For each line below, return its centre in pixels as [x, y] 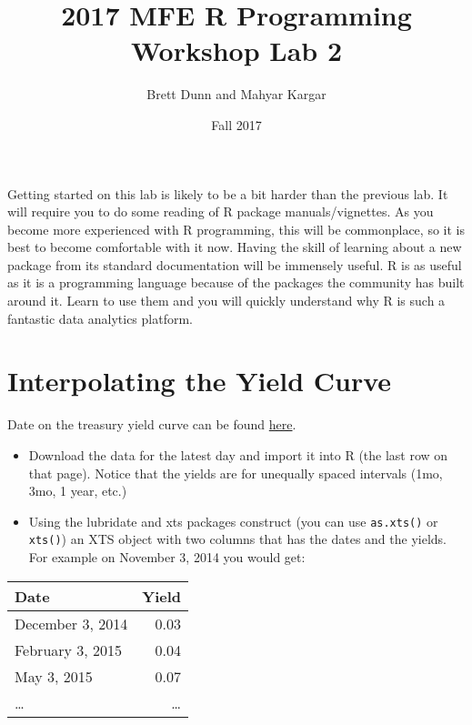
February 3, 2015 [69, 649]
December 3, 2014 [71, 623]
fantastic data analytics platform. [100, 318]
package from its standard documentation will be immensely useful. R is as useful [235, 264]
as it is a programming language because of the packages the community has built [236, 282]
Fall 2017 [236, 124]
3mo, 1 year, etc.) [78, 491]
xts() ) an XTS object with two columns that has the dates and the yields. [237, 539]
